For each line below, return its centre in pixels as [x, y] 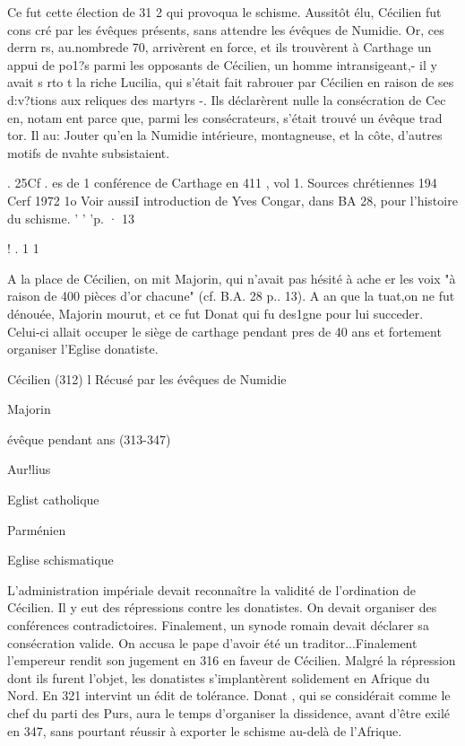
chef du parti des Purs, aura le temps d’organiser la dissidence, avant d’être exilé [228, 713]
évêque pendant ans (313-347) [89, 439]
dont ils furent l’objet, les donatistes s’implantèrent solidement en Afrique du [219, 677]
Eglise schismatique [60, 560]
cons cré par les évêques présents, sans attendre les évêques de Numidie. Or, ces [226, 29]
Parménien [37, 529]
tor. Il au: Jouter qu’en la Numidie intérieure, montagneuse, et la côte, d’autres [225, 135]
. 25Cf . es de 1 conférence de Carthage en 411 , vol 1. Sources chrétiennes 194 [222, 183]
